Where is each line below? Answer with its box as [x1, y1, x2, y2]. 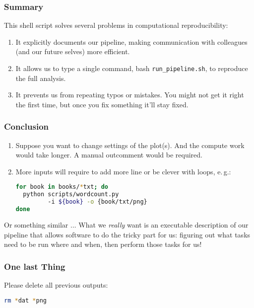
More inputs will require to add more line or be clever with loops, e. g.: [15, 166, 231, 176]
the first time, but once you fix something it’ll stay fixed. [15, 99, 189, 109]
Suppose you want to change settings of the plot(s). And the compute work [15, 140, 245, 150]
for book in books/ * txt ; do [15, 183, 109, 191]
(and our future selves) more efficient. [15, 46, 130, 57]
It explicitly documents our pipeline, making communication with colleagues [15, 36, 248, 47]
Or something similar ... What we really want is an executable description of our [4, 219, 249, 230]
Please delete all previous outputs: [4, 279, 108, 290]
